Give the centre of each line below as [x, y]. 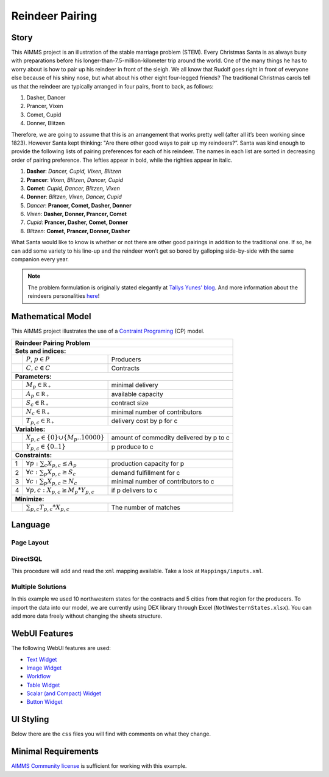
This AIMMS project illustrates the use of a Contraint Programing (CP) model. [108, 331]
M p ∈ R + [38, 385]
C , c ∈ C [38, 367]
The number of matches [146, 507]
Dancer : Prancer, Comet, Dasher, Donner [79, 205]
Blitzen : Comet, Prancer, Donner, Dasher [78, 231]
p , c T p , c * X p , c [50, 508]
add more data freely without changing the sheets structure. [87, 616]
